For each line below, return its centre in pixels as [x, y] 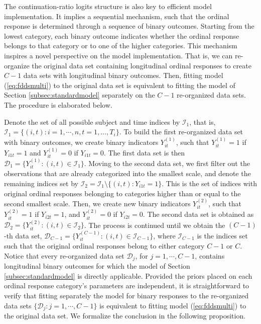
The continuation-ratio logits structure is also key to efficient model [108, 6]
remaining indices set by [41, 183]
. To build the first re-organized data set [181, 132]
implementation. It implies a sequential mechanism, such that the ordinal [117, 16]
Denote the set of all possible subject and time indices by [92, 121]
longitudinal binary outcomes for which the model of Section [97, 266]
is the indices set [222, 235]
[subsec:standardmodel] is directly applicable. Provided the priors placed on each [128, 275]
